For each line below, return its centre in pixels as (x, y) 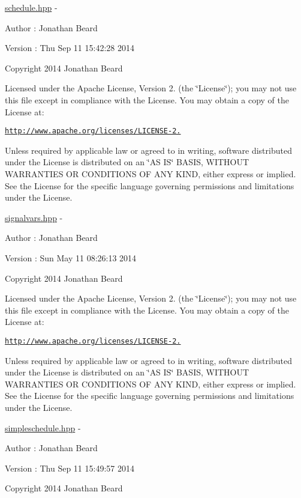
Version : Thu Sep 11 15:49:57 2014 (70, 468)
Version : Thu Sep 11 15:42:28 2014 (70, 48)
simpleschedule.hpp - (43, 427)
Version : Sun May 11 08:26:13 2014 (71, 257)
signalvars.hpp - (34, 217)
